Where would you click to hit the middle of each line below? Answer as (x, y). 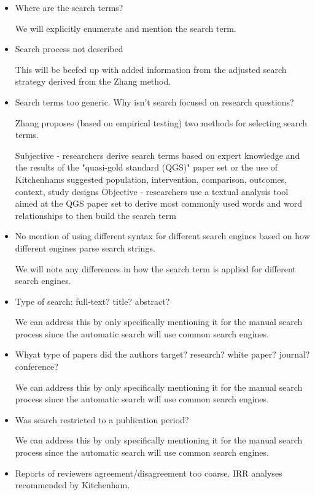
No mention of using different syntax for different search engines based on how (162, 236)
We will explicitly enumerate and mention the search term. (126, 28)
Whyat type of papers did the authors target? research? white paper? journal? (162, 354)
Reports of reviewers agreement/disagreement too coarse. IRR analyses (149, 473)
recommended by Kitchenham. (72, 485)
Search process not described (69, 49)
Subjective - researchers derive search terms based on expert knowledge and (157, 155)
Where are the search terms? (69, 7)
